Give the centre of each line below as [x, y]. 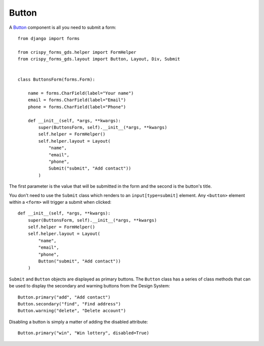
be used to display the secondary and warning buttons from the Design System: [89, 286]
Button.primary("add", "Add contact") [64, 297]
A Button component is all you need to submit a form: [63, 27]
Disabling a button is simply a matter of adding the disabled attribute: [78, 322]
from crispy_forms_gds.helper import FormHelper [77, 52]
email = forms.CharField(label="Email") [77, 100]
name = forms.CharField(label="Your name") [81, 93]
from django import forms [49, 38]
